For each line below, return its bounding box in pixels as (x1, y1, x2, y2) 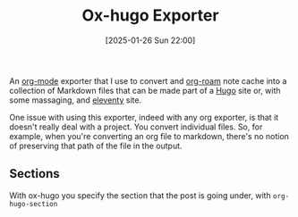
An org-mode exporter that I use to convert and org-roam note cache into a (9, 75, 287, 86)
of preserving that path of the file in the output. (9, 140, 183, 151)
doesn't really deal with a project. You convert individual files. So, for (9, 121, 263, 132)
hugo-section (9, 199, 58, 208)
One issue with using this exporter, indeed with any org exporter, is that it (9, 112, 279, 122)
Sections (9, 166, 60, 181)
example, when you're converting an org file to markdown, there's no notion (9, 130, 289, 141)
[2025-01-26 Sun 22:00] (105, 35, 196, 46)
